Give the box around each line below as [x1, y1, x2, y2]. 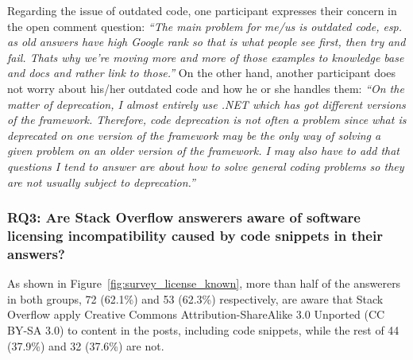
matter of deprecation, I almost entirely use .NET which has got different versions [7, 95, 406, 112]
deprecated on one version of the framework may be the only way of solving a [7, 126, 381, 143]
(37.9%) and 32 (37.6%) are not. [7, 337, 164, 354]
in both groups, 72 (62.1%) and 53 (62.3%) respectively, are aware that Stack [7, 290, 384, 307]
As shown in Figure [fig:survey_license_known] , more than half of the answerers [7, 275, 401, 292]
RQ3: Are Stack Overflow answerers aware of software [7, 207, 361, 227]
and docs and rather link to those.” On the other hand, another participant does [7, 64, 396, 81]
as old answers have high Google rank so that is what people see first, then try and [7, 33, 406, 50]
